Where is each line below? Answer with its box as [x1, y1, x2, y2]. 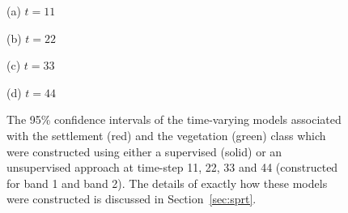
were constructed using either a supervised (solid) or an [6, 143, 282, 160]
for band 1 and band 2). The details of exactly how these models [6, 174, 328, 191]
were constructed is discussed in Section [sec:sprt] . [6, 190, 257, 207]
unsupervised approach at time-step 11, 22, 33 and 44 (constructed [6, 159, 338, 176]
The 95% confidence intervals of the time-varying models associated [6, 111, 342, 128]
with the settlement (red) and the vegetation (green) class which [6, 126, 326, 143]
